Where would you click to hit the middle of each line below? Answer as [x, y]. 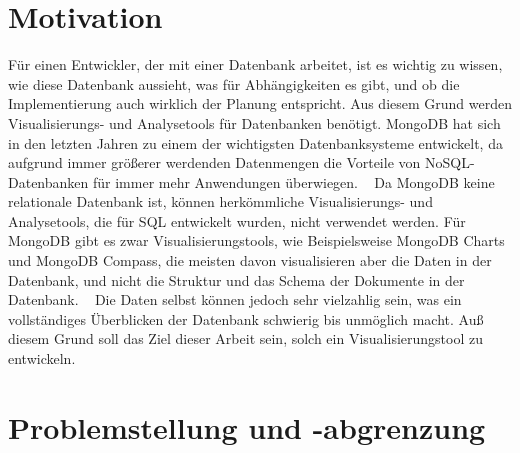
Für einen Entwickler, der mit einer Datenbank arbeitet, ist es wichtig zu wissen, [255, 64]
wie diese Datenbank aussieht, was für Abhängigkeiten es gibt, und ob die [234, 83]
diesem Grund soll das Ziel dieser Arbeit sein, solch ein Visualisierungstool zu [245, 338]
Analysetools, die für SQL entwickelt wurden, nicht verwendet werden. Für [237, 220]
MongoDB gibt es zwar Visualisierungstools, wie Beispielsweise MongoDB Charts [256, 240]
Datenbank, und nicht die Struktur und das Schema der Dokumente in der [236, 279]
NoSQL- [449, 162]
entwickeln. [42, 358]
